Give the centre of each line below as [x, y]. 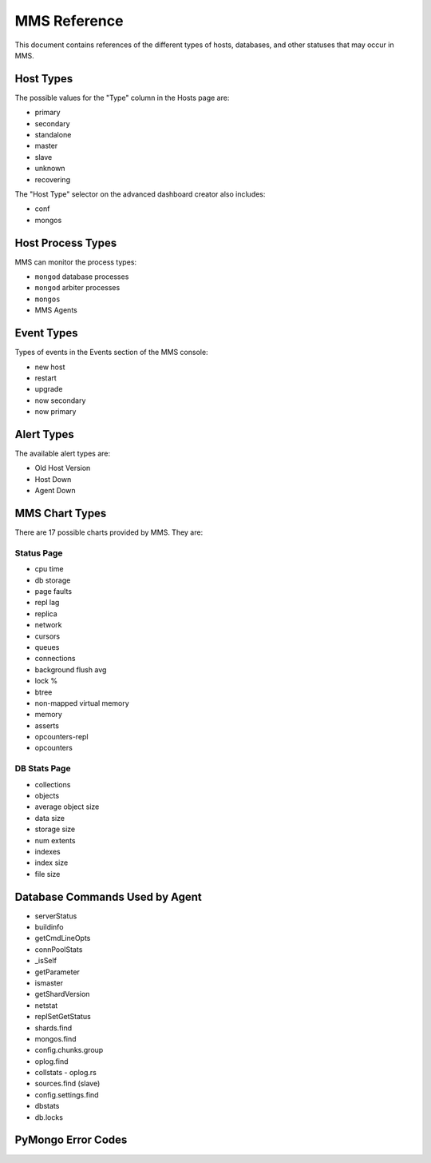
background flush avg [71, 669]
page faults [53, 591]
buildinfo [49, 927]
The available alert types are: [63, 453]
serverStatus [56, 916]
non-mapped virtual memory [82, 703]
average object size [67, 807]
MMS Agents [56, 310]
